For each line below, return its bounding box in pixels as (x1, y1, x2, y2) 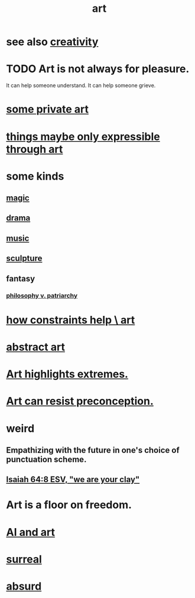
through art (6, 142, 63, 156)
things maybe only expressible (6, 130, 161, 143)
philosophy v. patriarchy (6, 291, 78, 299)
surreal (6, 552, 43, 566)
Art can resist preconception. (6, 395, 154, 408)
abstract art (6, 340, 65, 354)
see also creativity (6, 35, 99, 49)
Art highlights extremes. (6, 367, 129, 381)
